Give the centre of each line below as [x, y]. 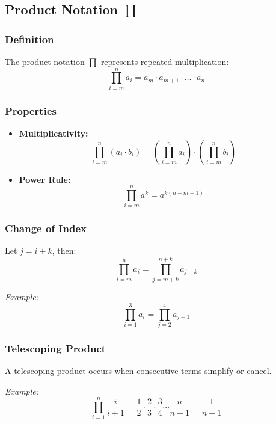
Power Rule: [45, 179]
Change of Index [46, 228]
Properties [31, 110]
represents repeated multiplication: [165, 61]
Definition [29, 39]
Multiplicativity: [54, 133]
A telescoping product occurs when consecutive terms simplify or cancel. [138, 371]
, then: [64, 250]
